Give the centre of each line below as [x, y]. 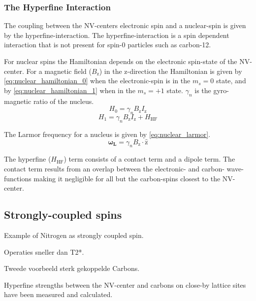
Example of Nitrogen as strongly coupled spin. [74, 235]
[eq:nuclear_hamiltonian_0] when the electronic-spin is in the [97, 81]
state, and [231, 81]
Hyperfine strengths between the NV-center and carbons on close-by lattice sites [125, 284]
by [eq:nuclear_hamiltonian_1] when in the [70, 90]
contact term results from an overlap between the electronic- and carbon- [114, 168]
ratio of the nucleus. [64, 101]
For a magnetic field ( [59, 71]
